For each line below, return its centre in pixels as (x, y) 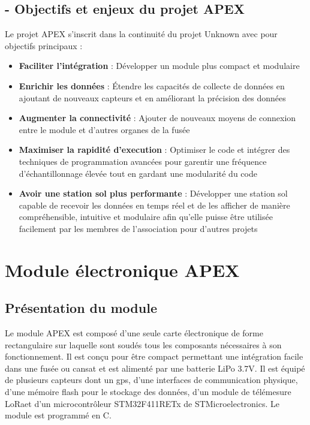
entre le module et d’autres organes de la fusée (104, 129)
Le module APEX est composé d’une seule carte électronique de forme (134, 333)
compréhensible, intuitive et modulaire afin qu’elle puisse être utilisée (146, 217)
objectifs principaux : (44, 45)
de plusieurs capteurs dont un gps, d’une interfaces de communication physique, (151, 380)
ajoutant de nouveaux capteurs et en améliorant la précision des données (152, 97)
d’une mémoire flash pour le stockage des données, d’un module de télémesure (148, 392)
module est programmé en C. (58, 415)
